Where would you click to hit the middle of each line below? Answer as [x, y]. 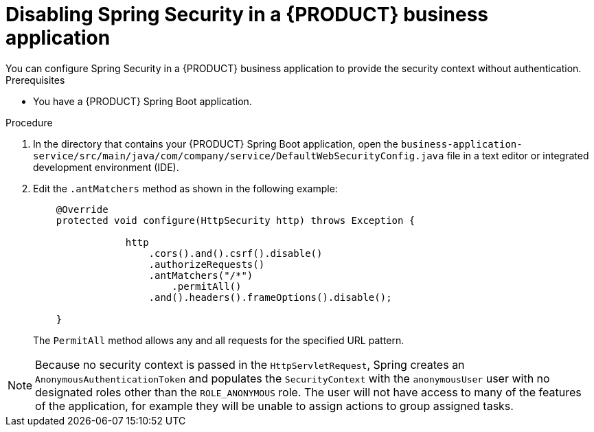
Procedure [29, 122]
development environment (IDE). [106, 167]
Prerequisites [35, 80]
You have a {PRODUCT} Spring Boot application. [142, 101]
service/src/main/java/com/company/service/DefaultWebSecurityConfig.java [239, 156]
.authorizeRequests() [207, 264]
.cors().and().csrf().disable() [236, 253]
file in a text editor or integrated [518, 155]
